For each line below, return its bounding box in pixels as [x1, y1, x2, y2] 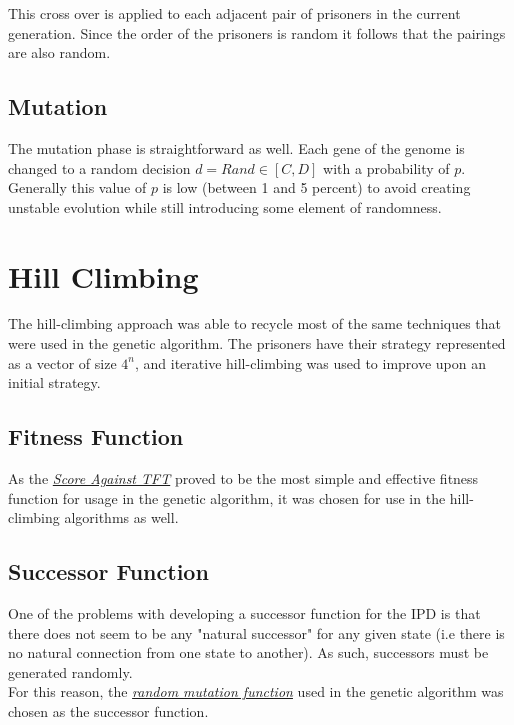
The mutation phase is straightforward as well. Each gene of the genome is [8, 137, 465, 158]
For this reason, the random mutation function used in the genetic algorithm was [8, 681, 504, 702]
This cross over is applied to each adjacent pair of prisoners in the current [8, 3, 461, 23]
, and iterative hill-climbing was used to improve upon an [135, 352, 487, 373]
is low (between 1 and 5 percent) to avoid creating [162, 177, 471, 198]
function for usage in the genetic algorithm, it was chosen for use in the [8, 487, 446, 508]
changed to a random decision [8, 157, 191, 178]
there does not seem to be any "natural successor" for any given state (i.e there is [8, 622, 505, 643]
